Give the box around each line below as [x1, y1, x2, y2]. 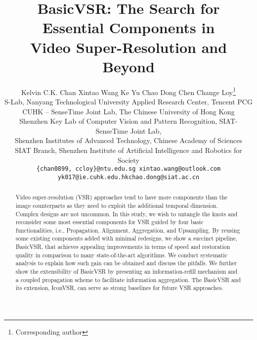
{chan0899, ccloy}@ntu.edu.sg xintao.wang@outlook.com [36, 165, 221, 173]
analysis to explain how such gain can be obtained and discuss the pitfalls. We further [15, 259, 237, 267]
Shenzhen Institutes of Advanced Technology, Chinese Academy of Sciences [15, 135, 242, 146]
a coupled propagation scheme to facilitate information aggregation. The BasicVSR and [15, 275, 241, 284]
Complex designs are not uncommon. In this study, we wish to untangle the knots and [15, 209, 238, 218]
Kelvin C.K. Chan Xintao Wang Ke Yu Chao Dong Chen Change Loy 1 [21, 85, 236, 97]
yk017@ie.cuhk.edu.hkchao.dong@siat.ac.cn [57, 173, 200, 181]
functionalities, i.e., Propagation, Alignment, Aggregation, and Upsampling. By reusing [15, 226, 240, 234]
